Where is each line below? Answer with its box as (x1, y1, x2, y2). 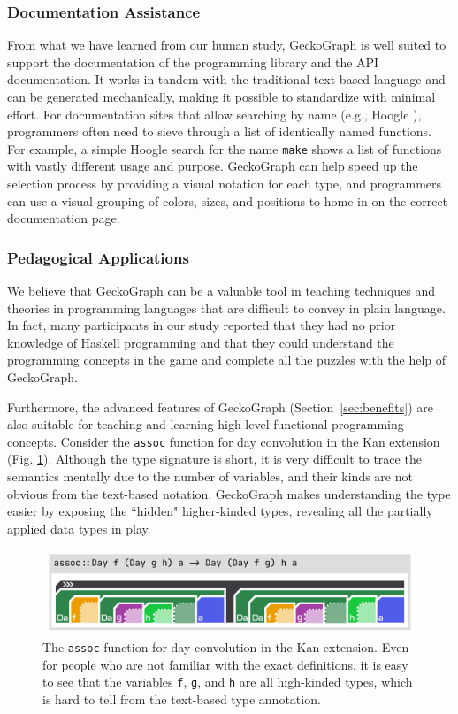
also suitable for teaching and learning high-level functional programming (7, 415, 404, 434)
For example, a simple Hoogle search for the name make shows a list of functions (7, 139, 442, 157)
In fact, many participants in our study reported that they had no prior (7, 316, 396, 334)
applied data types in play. (7, 518, 151, 537)
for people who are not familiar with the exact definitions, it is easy (42, 655, 408, 673)
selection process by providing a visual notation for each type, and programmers (7, 174, 442, 193)
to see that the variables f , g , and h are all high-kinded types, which (42, 672, 413, 691)
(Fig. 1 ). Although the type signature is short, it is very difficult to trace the (7, 449, 422, 468)
